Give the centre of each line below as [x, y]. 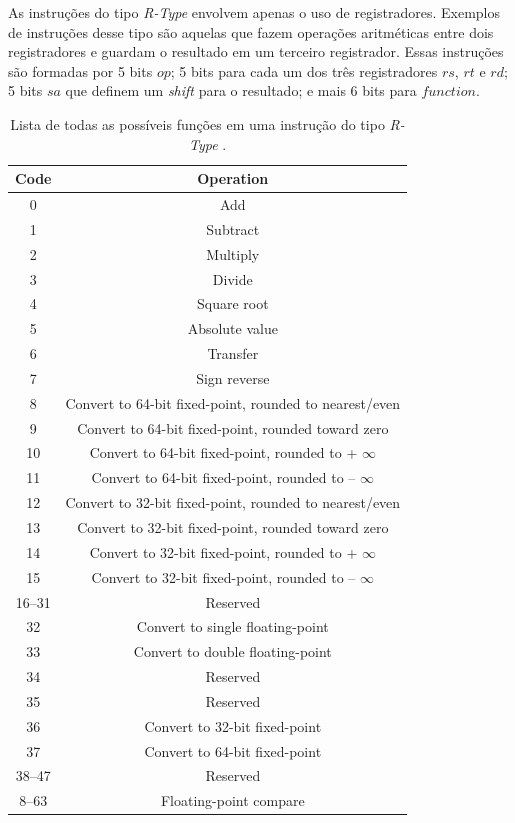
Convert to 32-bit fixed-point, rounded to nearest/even [233, 502]
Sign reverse [233, 377]
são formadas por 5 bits [80, 70]
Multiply [233, 253]
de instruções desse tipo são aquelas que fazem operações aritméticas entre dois [251, 31]
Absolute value [232, 328]
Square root [232, 303]
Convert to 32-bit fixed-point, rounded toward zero [233, 526]
